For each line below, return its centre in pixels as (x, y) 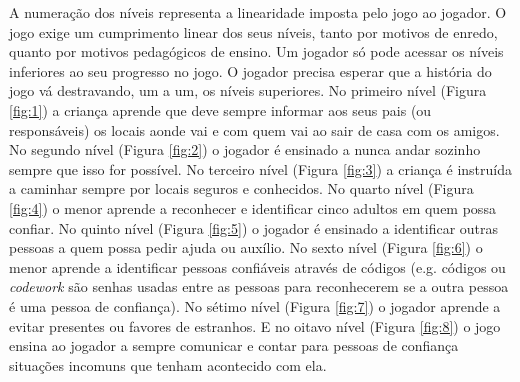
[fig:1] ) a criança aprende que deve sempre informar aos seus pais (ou (220, 109)
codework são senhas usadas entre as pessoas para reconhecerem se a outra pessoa (259, 286)
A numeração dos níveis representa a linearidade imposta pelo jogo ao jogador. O (258, 12)
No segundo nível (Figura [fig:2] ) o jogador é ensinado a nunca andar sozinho (245, 149)
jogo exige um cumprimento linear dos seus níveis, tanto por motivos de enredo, (253, 31)
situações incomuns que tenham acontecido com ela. (168, 364)
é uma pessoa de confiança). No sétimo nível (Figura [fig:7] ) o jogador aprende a (255, 305)
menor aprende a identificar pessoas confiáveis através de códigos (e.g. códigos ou (257, 266)
